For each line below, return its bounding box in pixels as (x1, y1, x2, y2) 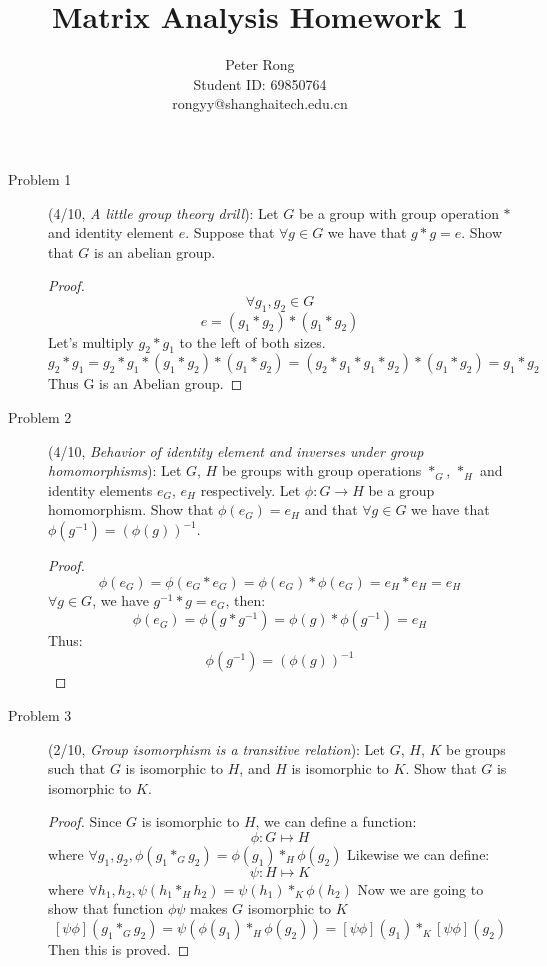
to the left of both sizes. (179, 331, 326, 352)
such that (48, 758, 106, 779)
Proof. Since (48, 811, 122, 832)
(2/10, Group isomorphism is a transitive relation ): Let (48, 738, 386, 759)
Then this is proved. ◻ (48, 939, 190, 960)
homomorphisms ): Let (48, 460, 182, 481)
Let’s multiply (48, 331, 134, 352)
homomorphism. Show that (48, 499, 214, 520)
